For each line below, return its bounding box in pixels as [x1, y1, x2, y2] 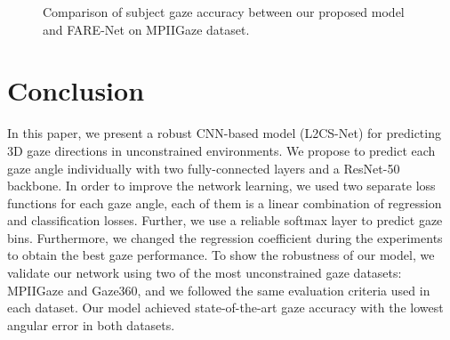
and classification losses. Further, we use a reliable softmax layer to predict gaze [7, 211, 443, 230]
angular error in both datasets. [7, 315, 175, 334]
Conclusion [7, 72, 145, 109]
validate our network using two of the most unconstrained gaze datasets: [7, 263, 402, 282]
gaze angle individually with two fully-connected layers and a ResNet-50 [7, 158, 400, 177]
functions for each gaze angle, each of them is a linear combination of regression [7, 193, 442, 212]
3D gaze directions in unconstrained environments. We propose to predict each [7, 141, 436, 159]
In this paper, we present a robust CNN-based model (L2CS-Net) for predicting [7, 124, 441, 142]
